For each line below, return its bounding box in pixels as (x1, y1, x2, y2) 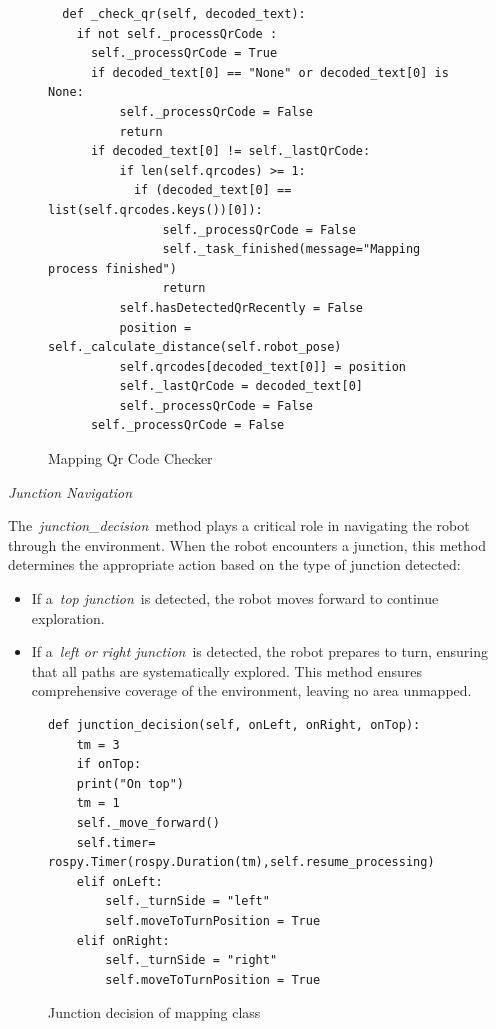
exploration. (31, 607, 105, 628)
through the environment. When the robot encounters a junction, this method (8, 534, 486, 555)
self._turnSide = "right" (105, 953, 278, 968)
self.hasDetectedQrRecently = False (119, 300, 363, 315)
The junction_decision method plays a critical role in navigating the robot (8, 515, 470, 536)
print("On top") (76, 776, 185, 791)
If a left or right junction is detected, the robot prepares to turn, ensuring (31, 641, 489, 662)
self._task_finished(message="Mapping (162, 242, 421, 257)
